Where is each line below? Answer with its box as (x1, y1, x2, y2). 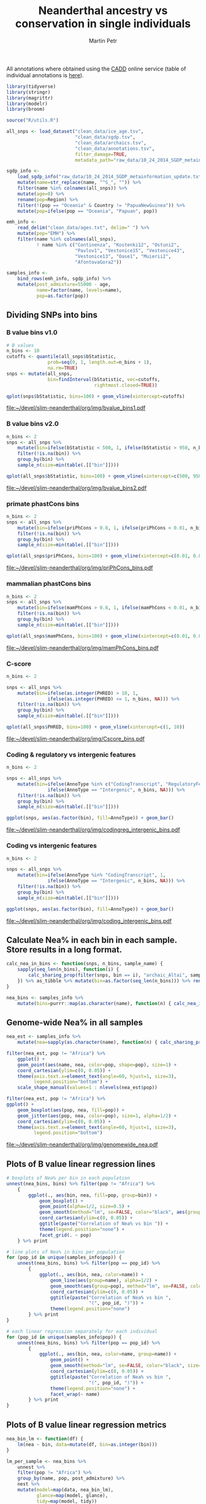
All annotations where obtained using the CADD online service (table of (6, 65, 186, 72)
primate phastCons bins (6, 499, 80, 508)
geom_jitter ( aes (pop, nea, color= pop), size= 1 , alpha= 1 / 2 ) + (17, 1113, 177, 1119)
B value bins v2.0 (6, 420, 59, 428)
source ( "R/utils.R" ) (6, 117, 59, 123)
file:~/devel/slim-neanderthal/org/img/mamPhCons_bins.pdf (6, 644, 159, 651)
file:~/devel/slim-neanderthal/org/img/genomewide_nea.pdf (6, 1141, 158, 1148)
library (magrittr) (6, 94, 53, 101)
